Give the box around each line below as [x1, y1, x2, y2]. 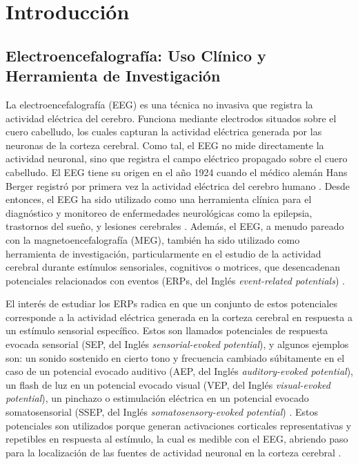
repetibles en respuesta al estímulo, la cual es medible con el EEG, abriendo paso [6, 432, 348, 446]
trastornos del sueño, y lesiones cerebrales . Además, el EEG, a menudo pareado [6, 219, 344, 233]
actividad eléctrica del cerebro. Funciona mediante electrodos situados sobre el [6, 110, 337, 125]
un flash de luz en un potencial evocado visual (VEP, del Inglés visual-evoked [6, 377, 330, 391]
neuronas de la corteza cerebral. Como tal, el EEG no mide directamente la [6, 137, 324, 152]
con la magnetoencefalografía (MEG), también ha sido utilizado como [6, 232, 300, 246]
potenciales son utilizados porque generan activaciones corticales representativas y [6, 418, 352, 432]
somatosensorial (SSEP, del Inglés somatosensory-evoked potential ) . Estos [6, 405, 318, 419]
